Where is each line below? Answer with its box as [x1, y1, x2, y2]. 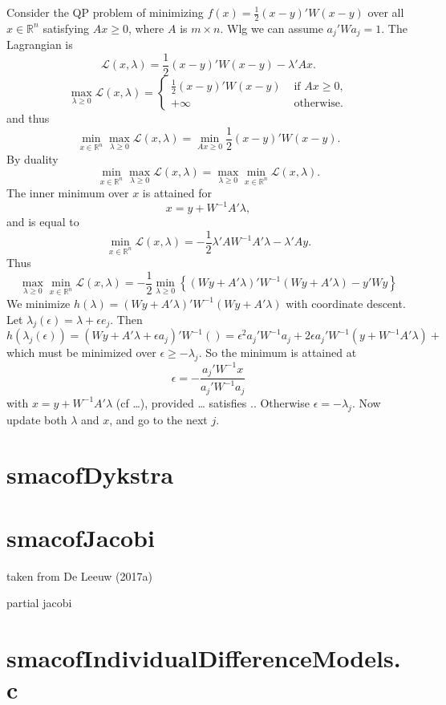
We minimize [6, 294, 71, 311]
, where [128, 19, 164, 36]
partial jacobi [6, 594, 72, 611]
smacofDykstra [6, 458, 174, 491]
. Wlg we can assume [220, 19, 323, 36]
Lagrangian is [6, 36, 73, 53]
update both [6, 411, 67, 427]
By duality [6, 150, 59, 167]
